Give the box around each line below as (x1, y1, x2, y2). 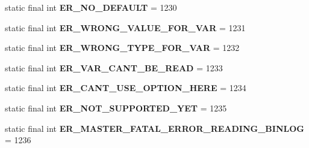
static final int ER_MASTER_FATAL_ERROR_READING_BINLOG (5, 122, 304, 134)
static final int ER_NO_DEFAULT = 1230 (5, 1, 177, 13)
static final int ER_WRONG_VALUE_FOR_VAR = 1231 (5, 21, 246, 34)
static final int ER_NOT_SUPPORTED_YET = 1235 (5, 101, 227, 114)
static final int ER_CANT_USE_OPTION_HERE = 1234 (5, 81, 246, 94)
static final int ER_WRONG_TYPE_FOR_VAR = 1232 (5, 41, 240, 54)
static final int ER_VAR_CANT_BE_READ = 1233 (5, 61, 223, 74)
